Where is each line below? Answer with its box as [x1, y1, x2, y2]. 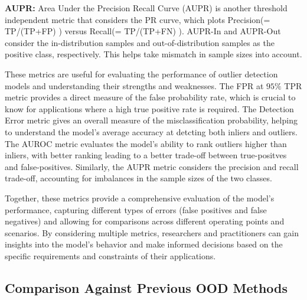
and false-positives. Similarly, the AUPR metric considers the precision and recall [5, 160, 299, 172]
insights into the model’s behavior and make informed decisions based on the [5, 238, 283, 250]
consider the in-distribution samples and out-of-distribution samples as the [5, 36, 275, 48]
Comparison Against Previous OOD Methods [5, 278, 288, 296]
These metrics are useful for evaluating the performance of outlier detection [5, 67, 278, 80]
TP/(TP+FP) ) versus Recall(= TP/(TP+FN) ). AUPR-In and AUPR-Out [5, 25, 281, 37]
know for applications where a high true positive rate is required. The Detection [5, 102, 294, 115]
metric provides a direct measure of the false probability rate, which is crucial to [5, 91, 296, 103]
